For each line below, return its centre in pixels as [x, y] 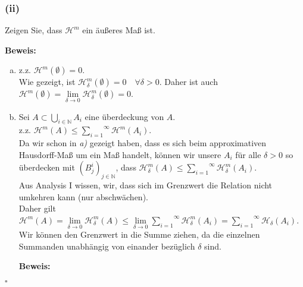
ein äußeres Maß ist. [119, 30]
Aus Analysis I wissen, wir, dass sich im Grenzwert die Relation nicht [146, 185]
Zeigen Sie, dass [34, 30]
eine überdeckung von [124, 116]
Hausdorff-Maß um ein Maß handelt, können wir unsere [120, 154]
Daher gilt [37, 208]
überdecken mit [47, 167]
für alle [248, 154]
